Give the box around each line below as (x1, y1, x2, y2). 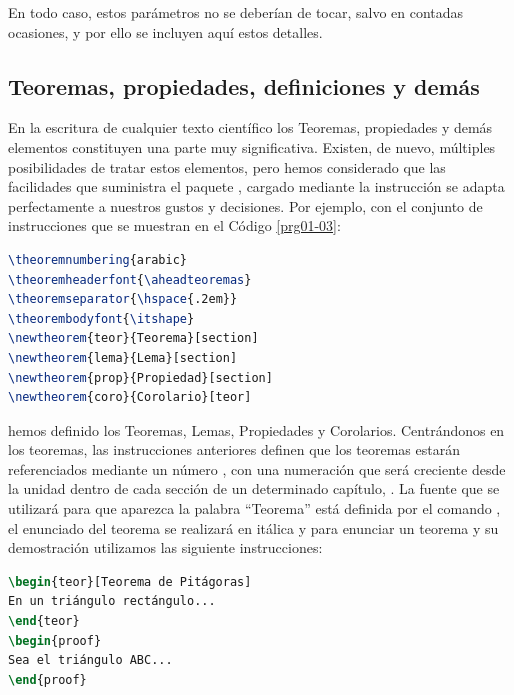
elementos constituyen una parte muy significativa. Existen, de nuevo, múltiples (8, 136, 496, 157)
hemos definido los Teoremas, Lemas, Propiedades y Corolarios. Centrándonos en (8, 419, 505, 440)
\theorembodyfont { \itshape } (8, 311, 195, 326)
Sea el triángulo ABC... (8, 653, 173, 668)
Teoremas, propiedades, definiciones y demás (8, 70, 480, 101)
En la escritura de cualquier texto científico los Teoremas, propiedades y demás (8, 117, 493, 138)
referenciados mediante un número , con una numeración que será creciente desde (8, 458, 506, 479)
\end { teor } (8, 614, 80, 629)
